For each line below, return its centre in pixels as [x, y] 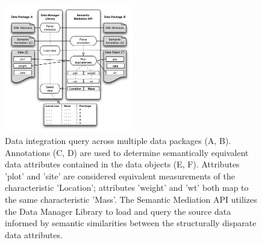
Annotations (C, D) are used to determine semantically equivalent [127, 152]
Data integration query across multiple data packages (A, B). [118, 141]
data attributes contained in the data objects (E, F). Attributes [122, 164]
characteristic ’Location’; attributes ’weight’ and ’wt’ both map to [127, 187]
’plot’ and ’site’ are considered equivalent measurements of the [120, 175]
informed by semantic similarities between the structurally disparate [131, 223]
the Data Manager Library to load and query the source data [118, 211]
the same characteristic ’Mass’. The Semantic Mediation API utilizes [131, 199]
